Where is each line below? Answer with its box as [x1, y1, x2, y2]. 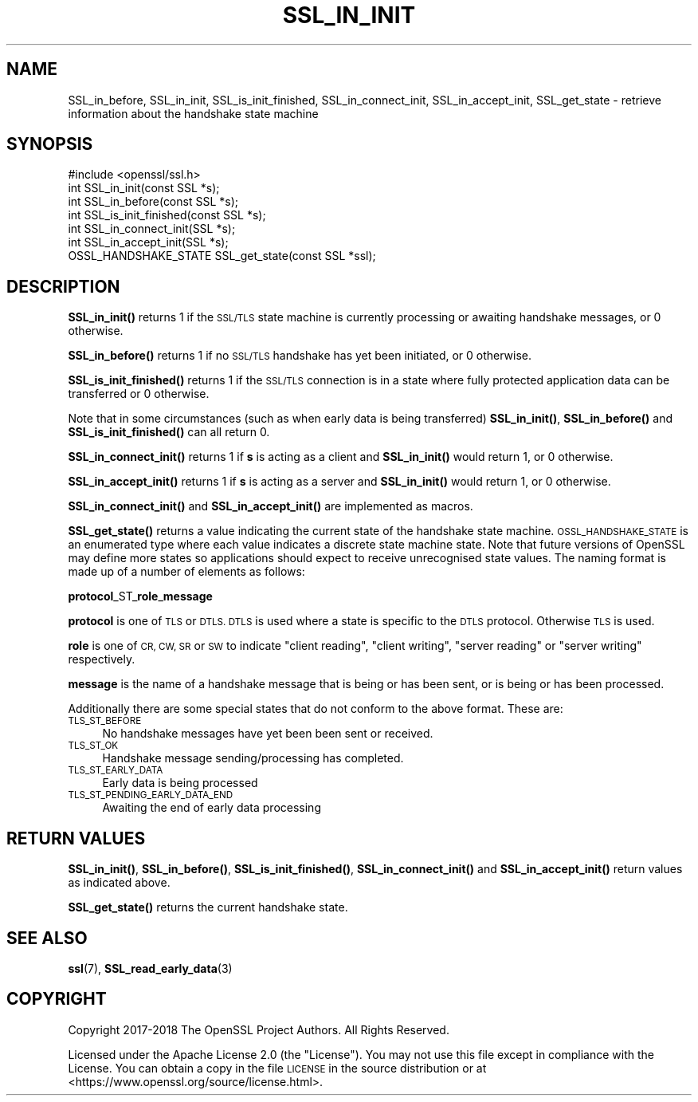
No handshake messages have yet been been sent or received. [102, 726, 433, 741]
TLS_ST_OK [68, 740, 119, 752]
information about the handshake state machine [68, 106, 319, 120]
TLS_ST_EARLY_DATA [68, 765, 163, 777]
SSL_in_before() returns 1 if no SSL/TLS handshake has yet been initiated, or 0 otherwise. [68, 348, 532, 363]
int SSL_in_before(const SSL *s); [68, 195, 238, 209]
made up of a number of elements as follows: [68, 565, 305, 579]
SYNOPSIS [6, 134, 93, 155]
